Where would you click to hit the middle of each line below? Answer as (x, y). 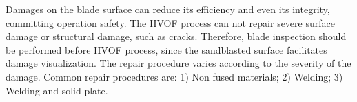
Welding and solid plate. (57, 90)
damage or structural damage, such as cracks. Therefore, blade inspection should (176, 36)
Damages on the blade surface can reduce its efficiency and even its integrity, (168, 9)
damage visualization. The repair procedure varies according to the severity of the (178, 63)
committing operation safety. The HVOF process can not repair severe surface (170, 22)
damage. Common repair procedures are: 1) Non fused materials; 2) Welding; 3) (174, 76)
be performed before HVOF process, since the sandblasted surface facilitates (166, 49)
